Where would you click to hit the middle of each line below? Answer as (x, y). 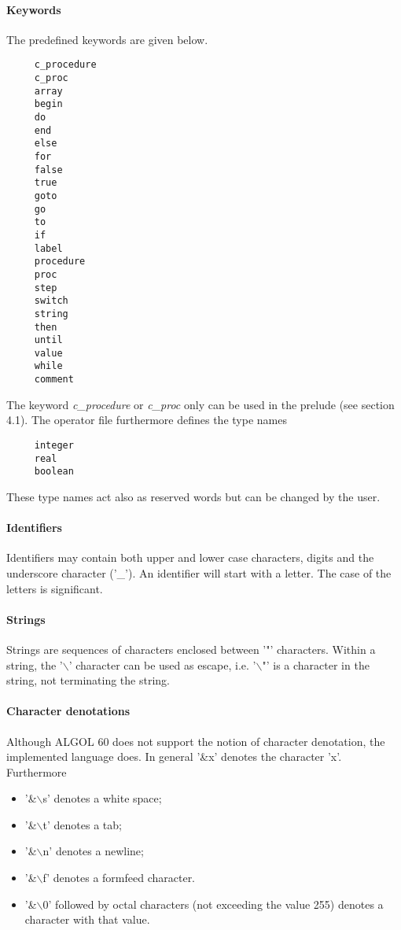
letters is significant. (55, 588)
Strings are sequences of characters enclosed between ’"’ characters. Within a (191, 649)
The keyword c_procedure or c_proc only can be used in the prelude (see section (200, 404)
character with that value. (87, 919)
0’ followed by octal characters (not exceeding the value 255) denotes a (213, 904)
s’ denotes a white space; (102, 798)
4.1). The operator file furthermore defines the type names (147, 420)
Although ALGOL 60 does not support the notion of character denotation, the (196, 741)
